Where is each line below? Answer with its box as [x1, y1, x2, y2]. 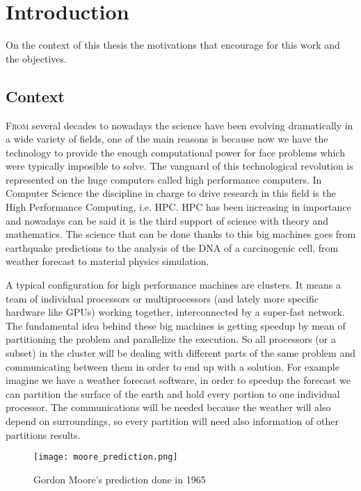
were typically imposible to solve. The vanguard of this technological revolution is [6, 159, 353, 173]
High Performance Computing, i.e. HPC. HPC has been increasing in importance [6, 200, 351, 214]
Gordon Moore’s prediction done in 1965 [33, 472, 206, 486]
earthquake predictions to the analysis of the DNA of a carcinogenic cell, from [6, 240, 339, 255]
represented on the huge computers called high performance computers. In [6, 172, 322, 186]
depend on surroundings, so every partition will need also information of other [6, 413, 339, 428]
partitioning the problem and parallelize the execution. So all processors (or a [6, 332, 336, 346]
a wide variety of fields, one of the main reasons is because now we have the [6, 131, 328, 146]
